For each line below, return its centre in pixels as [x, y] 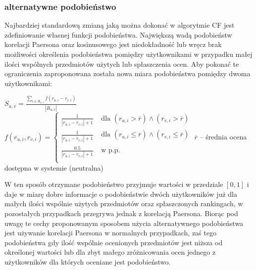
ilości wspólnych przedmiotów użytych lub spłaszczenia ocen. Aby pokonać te [122, 64]
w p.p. [111, 151]
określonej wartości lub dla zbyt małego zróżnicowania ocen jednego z [110, 252]
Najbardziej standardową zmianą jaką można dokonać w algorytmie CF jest [120, 25]
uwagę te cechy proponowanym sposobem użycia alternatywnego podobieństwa [124, 223]
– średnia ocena [223, 136]
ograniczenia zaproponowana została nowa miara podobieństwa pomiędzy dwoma [128, 73]
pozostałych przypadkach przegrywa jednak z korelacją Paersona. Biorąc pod [121, 213]
